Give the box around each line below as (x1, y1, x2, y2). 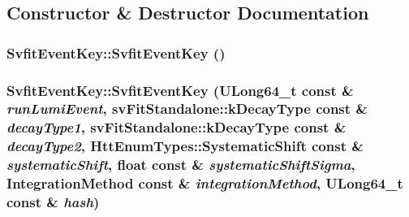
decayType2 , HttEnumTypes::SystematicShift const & (6, 136, 364, 156)
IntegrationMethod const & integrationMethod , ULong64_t (6, 173, 403, 193)
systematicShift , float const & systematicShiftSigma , (6, 154, 355, 175)
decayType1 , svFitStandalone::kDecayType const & (6, 117, 347, 137)
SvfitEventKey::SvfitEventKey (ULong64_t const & (6, 80, 354, 100)
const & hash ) (6, 192, 100, 212)
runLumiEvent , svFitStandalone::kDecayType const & (6, 98, 368, 119)
